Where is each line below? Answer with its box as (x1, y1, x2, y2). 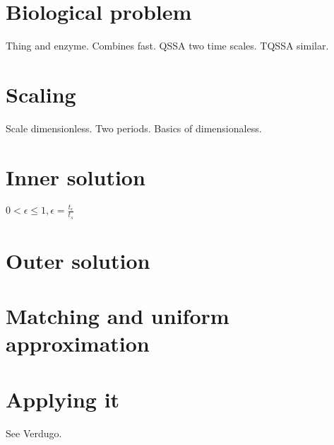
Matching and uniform (6, 301, 229, 330)
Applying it (6, 384, 120, 413)
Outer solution (6, 245, 150, 274)
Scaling (6, 79, 76, 108)
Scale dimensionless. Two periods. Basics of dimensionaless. (6, 120, 262, 135)
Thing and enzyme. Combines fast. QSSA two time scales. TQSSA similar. (6, 38, 329, 53)
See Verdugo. (6, 425, 62, 440)
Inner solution (6, 162, 145, 191)
